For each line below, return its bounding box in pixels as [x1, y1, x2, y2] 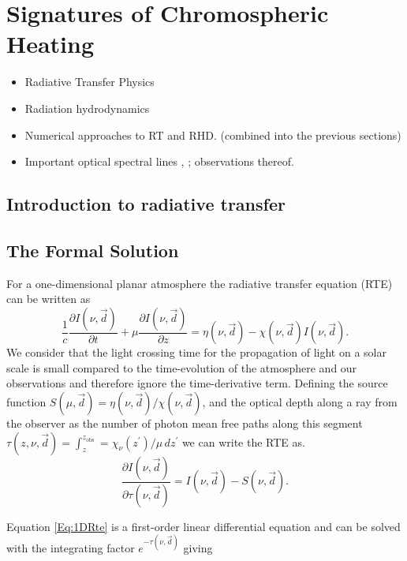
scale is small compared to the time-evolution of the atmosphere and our [6, 359, 357, 376]
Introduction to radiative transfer [6, 192, 286, 216]
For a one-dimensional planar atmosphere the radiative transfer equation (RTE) [6, 275, 393, 291]
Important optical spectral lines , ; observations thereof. [24, 153, 294, 170]
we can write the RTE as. [181, 433, 305, 450]
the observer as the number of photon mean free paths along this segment [6, 415, 363, 432]
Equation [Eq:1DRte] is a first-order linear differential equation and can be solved [6, 518, 401, 534]
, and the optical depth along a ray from [202, 394, 398, 410]
